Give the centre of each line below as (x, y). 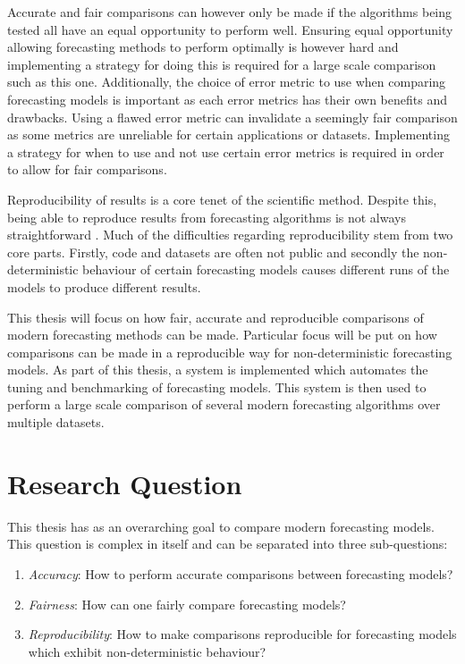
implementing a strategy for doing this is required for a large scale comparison (222, 64)
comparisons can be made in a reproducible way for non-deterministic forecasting (230, 352)
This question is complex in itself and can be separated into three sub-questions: (228, 544)
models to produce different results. (104, 286)
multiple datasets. (56, 422)
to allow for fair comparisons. (87, 169)
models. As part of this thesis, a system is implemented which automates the (218, 370)
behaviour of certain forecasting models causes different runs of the (266, 269)
